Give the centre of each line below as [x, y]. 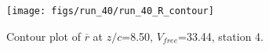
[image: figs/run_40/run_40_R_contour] [110, 11]
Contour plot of [44, 36]
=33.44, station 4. [221, 36]
